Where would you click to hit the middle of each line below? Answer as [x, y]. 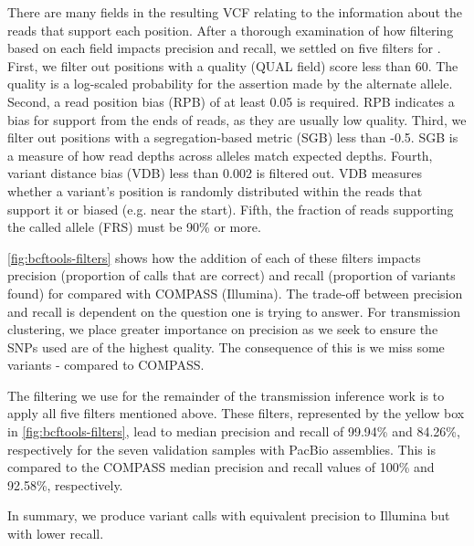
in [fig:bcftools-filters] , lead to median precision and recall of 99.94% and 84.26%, [234, 431]
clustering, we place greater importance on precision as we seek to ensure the [223, 329]
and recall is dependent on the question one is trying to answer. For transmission [234, 311]
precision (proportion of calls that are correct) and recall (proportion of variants [232, 275]
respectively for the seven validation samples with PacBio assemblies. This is [221, 449]
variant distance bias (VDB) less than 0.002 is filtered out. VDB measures [215, 173]
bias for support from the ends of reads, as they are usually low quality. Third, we [237, 119]
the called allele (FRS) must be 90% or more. [134, 227]
